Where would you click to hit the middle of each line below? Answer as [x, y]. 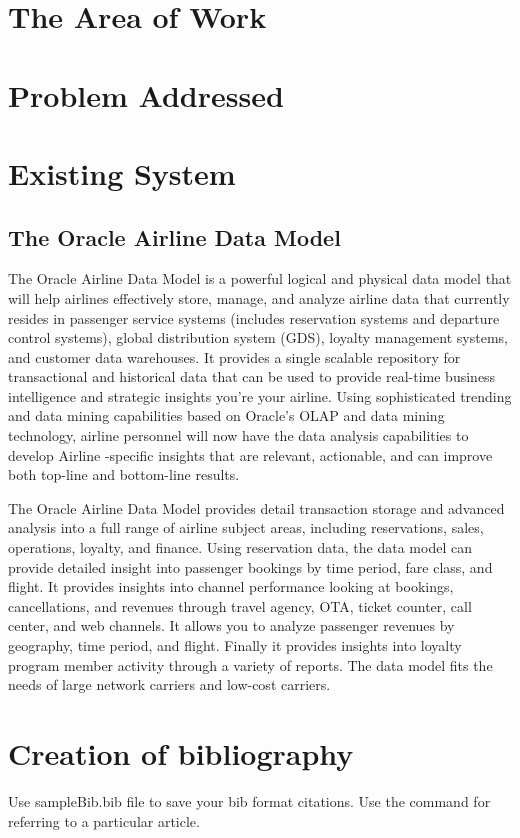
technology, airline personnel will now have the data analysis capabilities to [238, 435]
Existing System [122, 172]
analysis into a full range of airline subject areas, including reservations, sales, [246, 527]
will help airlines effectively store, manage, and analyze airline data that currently [259, 297]
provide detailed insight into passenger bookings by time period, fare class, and [250, 566]
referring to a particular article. [104, 820]
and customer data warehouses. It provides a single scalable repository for [234, 356]
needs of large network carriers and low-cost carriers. [169, 684]
